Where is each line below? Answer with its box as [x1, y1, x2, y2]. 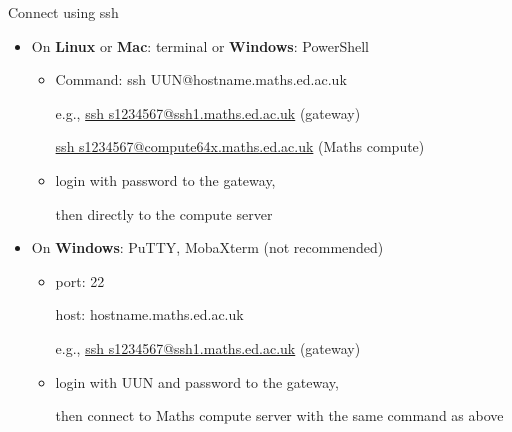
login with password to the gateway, [55, 169, 276, 190]
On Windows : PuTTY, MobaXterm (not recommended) [31, 237, 384, 258]
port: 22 [55, 270, 105, 291]
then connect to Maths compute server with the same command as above [55, 405, 504, 426]
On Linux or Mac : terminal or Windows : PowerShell [31, 35, 369, 56]
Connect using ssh [8, 2, 119, 22]
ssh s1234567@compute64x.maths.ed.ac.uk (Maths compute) [55, 136, 425, 157]
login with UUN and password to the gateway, [55, 371, 339, 392]
